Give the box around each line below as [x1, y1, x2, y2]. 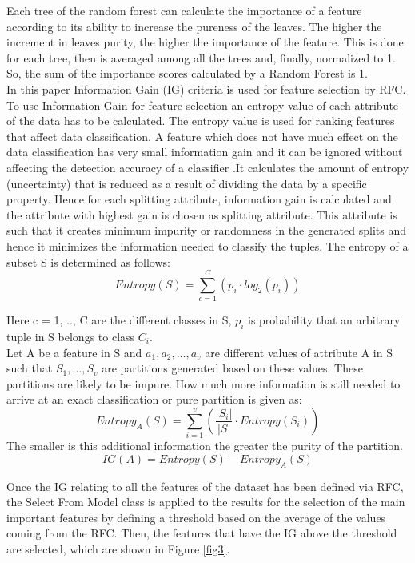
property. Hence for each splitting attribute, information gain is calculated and [6, 191, 392, 207]
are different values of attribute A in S [205, 344, 393, 360]
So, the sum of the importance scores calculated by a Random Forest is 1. [6, 65, 368, 82]
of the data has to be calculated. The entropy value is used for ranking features [6, 112, 395, 129]
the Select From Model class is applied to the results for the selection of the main [6, 493, 405, 510]
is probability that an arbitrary [248, 312, 401, 328]
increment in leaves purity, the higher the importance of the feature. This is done [6, 34, 404, 50]
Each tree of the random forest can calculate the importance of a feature [6, 2, 362, 18]
